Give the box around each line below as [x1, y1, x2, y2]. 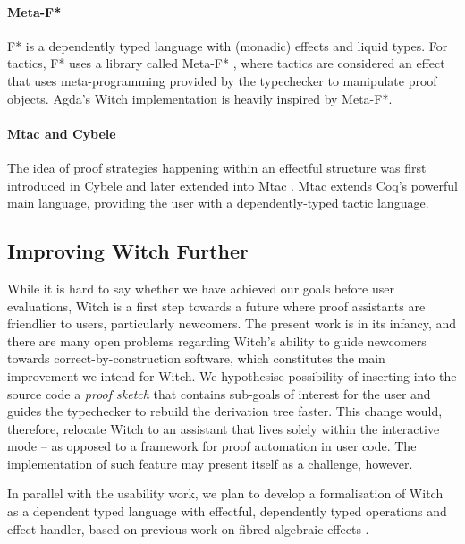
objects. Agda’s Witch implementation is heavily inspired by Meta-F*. [7, 89, 393, 107]
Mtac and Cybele [7, 123, 116, 142]
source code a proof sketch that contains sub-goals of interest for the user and [7, 384, 431, 403]
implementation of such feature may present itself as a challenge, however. [7, 454, 413, 472]
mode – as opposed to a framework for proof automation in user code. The [7, 437, 417, 455]
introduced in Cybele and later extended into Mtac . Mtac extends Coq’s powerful [7, 175, 458, 194]
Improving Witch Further [7, 237, 249, 265]
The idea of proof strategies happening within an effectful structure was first [7, 157, 427, 176]
